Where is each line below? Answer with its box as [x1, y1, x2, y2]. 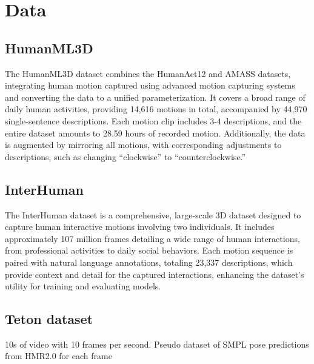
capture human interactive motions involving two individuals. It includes [5, 220, 275, 233]
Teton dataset [5, 309, 93, 328]
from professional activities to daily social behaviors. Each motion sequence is [5, 244, 293, 257]
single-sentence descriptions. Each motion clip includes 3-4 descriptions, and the [5, 114, 302, 127]
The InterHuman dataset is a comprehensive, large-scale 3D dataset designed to [5, 208, 301, 221]
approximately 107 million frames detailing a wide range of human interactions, [5, 232, 300, 244]
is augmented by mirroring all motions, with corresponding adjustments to [5, 138, 282, 151]
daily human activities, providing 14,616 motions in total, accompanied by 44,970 [5, 103, 307, 115]
